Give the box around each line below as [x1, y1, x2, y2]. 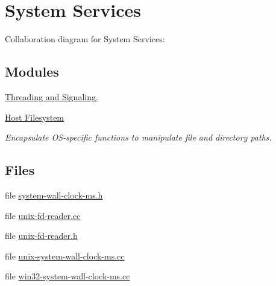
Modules [5, 62, 59, 81]
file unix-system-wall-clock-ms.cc [5, 249, 125, 262]
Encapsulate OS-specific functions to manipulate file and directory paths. [5, 131, 272, 144]
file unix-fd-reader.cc [5, 209, 81, 221]
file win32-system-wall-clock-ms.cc [5, 270, 130, 282]
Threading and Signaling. [5, 90, 98, 103]
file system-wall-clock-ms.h [5, 188, 103, 201]
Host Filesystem [5, 110, 64, 123]
